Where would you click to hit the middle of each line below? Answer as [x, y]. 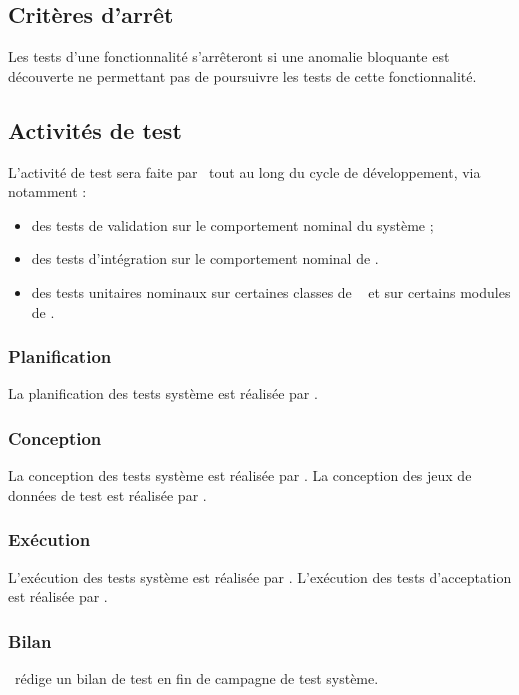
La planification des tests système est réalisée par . [163, 393]
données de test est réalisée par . [107, 494]
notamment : [47, 191]
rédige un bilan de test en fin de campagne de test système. [196, 678]
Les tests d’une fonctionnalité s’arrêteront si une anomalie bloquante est [229, 56]
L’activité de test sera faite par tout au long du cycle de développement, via [244, 171]
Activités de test [95, 129]
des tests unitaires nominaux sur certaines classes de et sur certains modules [271, 291]
